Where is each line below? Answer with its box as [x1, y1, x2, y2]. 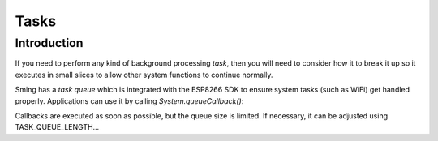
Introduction [15, 36, 84, 50]
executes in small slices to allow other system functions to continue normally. [15, 70, 273, 79]
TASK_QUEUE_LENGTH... [15, 122, 100, 132]
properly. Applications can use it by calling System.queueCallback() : [15, 96, 244, 105]
